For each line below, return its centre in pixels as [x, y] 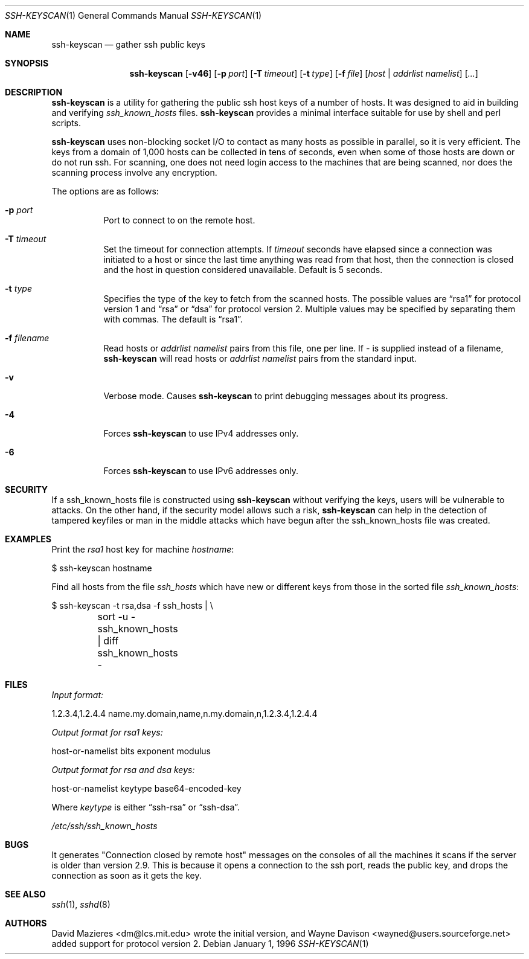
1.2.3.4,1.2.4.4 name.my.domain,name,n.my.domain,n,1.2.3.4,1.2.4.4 [184, 714]
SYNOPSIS [27, 63]
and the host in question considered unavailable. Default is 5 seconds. [243, 270]
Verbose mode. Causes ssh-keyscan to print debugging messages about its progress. [276, 396]
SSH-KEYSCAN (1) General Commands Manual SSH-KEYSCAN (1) [133, 15]
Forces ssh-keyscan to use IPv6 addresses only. [201, 471]
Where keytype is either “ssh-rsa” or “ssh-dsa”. [146, 807]
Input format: [78, 695]
